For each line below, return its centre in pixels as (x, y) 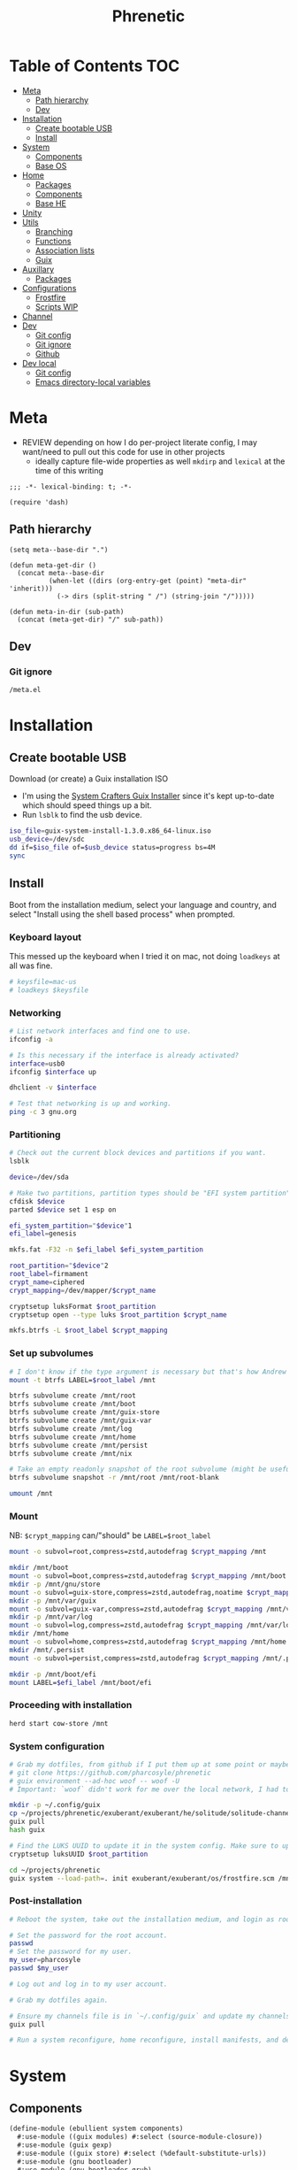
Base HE (50, 203)
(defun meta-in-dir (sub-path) (67, 612)
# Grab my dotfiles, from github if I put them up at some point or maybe (150, 1764)
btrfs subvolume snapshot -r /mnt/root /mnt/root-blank (114, 1478)
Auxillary (38, 269)
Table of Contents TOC (95, 66)
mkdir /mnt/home (39, 1634)
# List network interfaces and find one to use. (100, 1031)
